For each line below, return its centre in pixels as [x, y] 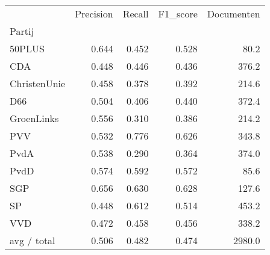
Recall [136, 14]
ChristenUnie [38, 83]
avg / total [33, 240]
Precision [94, 14]
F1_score [178, 14]
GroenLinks [34, 118]
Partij [22, 31]
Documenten [234, 14]
